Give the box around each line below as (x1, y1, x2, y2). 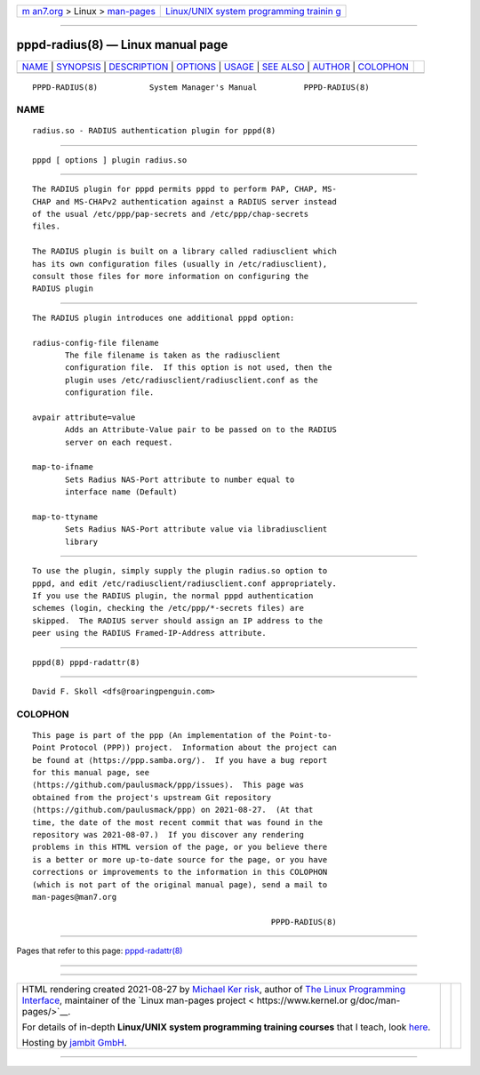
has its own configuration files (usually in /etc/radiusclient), (32, 259, 328, 269)
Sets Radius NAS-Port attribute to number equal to (65, 474, 295, 485)
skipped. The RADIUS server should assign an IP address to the (32, 615, 324, 626)
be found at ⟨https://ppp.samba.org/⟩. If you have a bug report (32, 755, 328, 765)
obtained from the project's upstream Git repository (32, 792, 271, 802)
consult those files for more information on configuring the (32, 271, 309, 281)
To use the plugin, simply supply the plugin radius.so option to (32, 566, 328, 576)
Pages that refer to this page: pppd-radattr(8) (16, 945, 183, 956)
